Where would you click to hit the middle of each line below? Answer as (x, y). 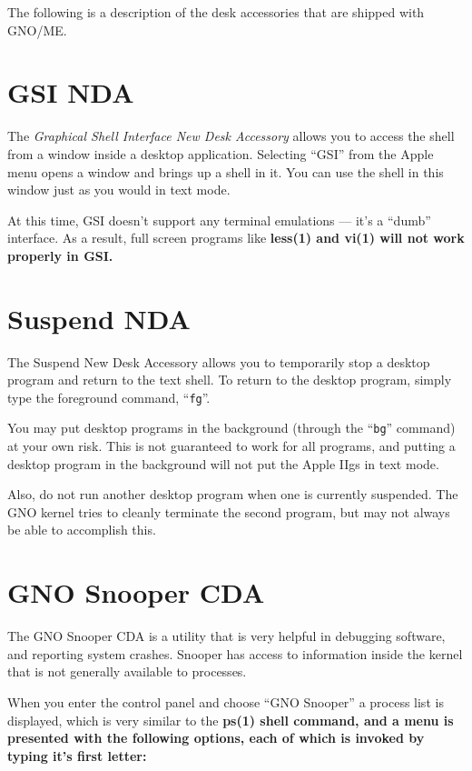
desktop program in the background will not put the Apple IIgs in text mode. (223, 463)
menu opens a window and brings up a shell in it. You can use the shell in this (226, 171)
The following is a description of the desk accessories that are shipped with (216, 12)
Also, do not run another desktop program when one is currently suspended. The (233, 494)
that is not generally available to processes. (127, 671)
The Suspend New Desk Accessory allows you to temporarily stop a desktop (219, 361)
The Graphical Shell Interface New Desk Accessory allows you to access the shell (231, 136)
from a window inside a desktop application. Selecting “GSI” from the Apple (221, 153)
